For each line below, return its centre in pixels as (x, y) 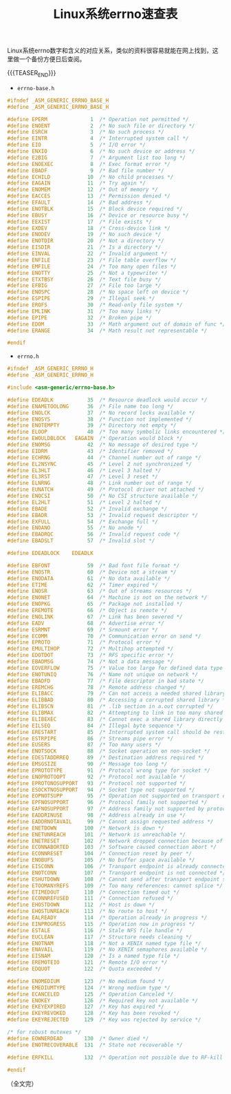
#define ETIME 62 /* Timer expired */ (82, 585)
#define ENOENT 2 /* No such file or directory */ (101, 126)
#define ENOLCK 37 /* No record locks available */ (101, 413)
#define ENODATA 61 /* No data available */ (89, 578)
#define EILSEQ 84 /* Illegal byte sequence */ (95, 726)
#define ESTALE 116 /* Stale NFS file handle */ (95, 930)
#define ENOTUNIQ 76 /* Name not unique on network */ (102, 674)
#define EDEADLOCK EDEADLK (51, 554)
